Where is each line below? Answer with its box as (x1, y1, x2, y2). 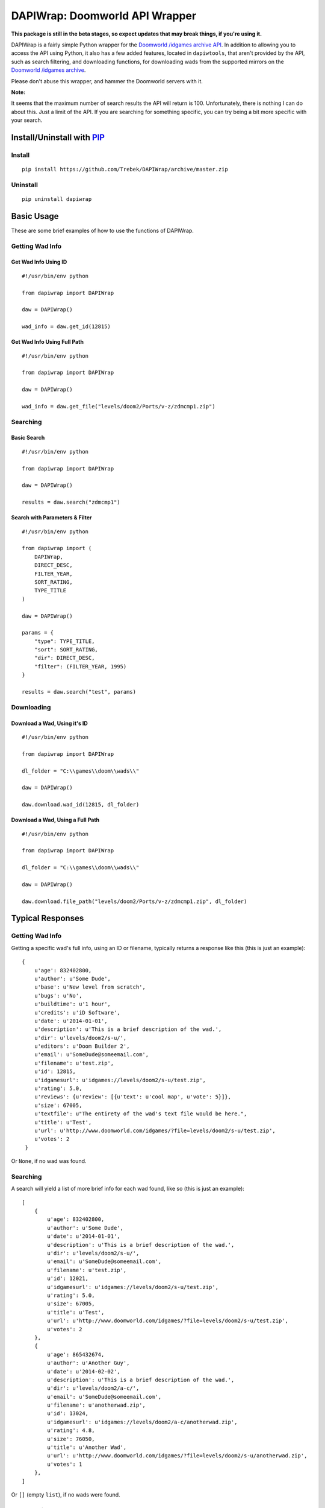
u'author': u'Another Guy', (47, 1360, 130, 1366)
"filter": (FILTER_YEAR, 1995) (34, 663, 127, 670)
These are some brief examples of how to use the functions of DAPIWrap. (11, 227, 194, 234)
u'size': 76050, (47, 1436, 95, 1442)
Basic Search (11, 434, 45, 442)
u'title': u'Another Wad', (47, 1444, 127, 1451)
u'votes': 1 (47, 1460, 82, 1468)
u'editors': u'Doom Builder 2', (34, 1043, 130, 1050)
